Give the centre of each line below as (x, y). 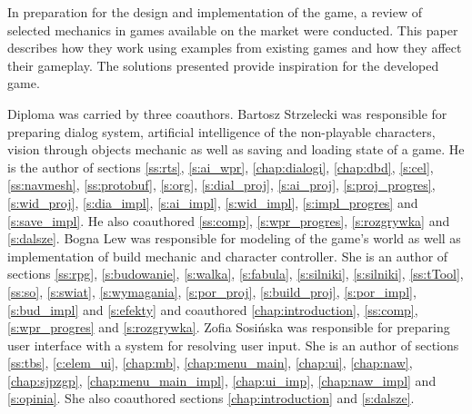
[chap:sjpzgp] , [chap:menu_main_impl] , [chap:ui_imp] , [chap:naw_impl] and (222, 380)
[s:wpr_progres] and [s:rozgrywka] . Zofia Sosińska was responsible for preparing (229, 327)
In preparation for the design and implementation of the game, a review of (215, 12)
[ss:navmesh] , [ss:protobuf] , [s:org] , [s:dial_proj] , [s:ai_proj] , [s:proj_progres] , (221, 185)
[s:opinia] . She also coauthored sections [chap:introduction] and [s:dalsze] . (211, 398)
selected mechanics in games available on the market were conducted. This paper (233, 30)
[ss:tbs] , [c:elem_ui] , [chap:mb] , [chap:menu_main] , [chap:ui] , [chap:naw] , (210, 363)
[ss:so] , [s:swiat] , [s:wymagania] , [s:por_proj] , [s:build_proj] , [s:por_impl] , (212, 291)
